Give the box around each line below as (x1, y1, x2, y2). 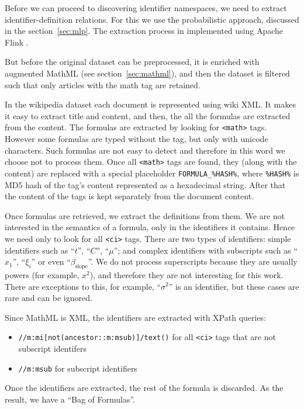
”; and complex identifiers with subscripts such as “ (113, 244, 298, 256)
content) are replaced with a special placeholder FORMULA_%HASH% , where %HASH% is (5, 167, 299, 179)
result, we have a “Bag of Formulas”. (5, 393, 136, 405)
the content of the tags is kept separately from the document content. (5, 190, 254, 202)
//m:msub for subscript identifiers (18, 362, 137, 374)
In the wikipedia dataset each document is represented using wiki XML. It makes (5, 98, 296, 110)
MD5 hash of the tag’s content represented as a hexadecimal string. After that (5, 178, 286, 190)
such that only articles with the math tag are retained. (5, 78, 201, 91)
